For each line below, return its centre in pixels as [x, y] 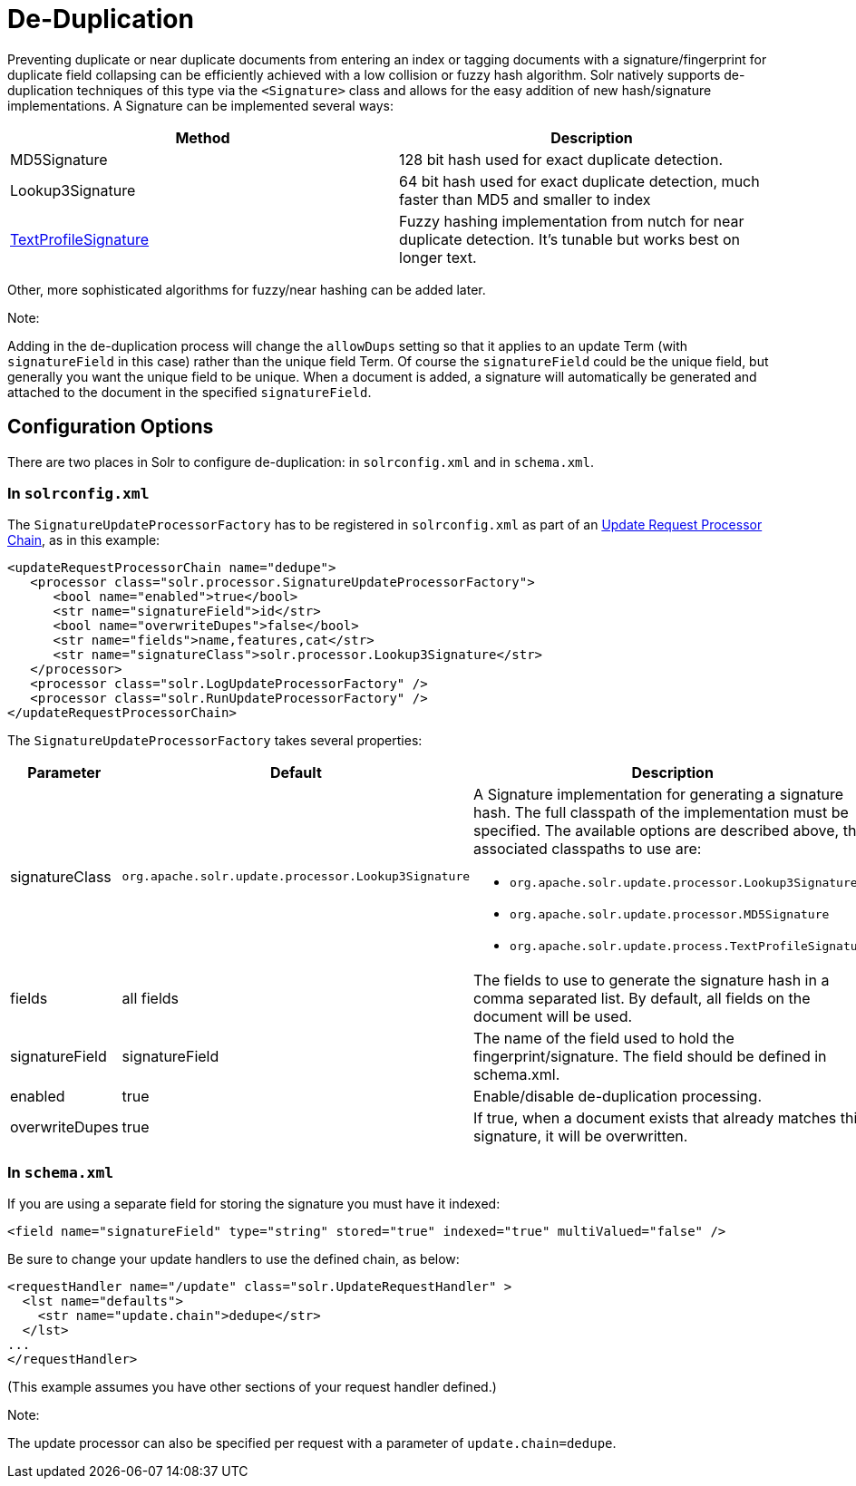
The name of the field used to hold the [604, 1039]
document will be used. [553, 1017]
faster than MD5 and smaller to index [525, 199]
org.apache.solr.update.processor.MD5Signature [670, 915]
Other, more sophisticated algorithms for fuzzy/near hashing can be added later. [247, 289]
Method [203, 137]
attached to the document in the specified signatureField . [190, 392]
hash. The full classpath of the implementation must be [661, 813]
